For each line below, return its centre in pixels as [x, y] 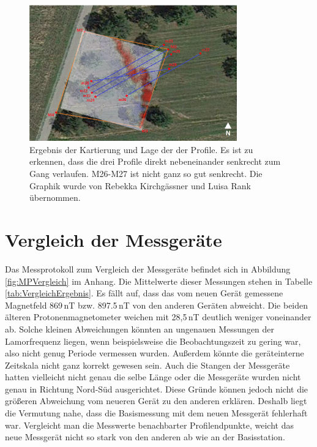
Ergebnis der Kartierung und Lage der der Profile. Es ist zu [141, 149]
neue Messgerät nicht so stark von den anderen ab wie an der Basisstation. [145, 437]
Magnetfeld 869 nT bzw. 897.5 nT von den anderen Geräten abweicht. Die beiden [157, 305]
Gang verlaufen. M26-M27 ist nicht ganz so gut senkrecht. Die [146, 174]
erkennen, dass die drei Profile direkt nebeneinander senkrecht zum [155, 161]
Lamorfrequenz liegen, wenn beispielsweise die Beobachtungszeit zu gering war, [153, 341]
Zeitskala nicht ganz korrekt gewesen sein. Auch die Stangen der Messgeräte [147, 365]
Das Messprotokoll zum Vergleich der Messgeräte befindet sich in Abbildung [148, 269]
